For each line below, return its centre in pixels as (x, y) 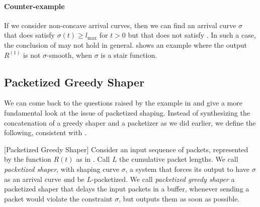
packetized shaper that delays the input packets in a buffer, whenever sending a (127, 189)
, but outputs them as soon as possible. (179, 198)
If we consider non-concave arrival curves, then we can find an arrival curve (120, 25)
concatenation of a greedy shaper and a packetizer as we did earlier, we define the (130, 122)
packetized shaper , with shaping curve (62, 169)
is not (32, 55)
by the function (28, 159)
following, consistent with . (45, 132)
